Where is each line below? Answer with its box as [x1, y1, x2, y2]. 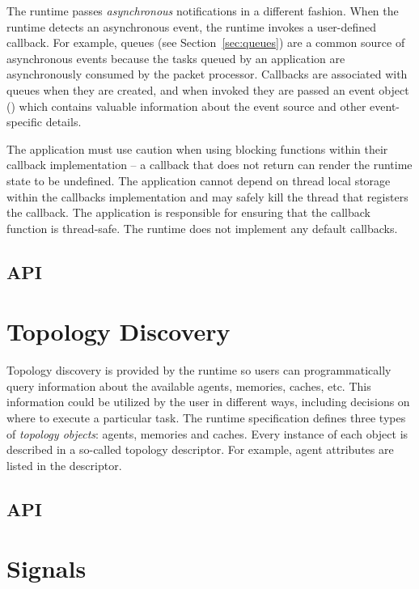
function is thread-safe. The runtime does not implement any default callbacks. [6, 219, 398, 236]
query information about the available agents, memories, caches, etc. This [6, 377, 371, 394]
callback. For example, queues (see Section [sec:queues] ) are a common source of [6, 34, 405, 51]
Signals [6, 552, 87, 585]
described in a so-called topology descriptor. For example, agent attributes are [6, 441, 394, 458]
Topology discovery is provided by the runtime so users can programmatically [6, 362, 391, 379]
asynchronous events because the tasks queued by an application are [6, 49, 345, 66]
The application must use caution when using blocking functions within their [6, 140, 388, 157]
